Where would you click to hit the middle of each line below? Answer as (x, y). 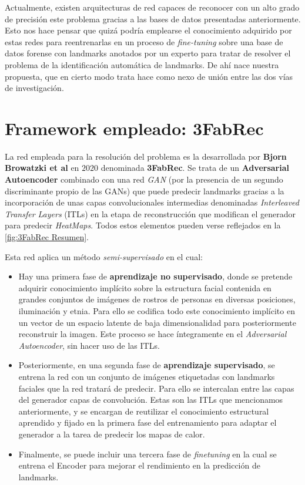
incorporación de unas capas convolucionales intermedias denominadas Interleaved (152, 202)
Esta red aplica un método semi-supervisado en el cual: (104, 256)
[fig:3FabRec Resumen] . (47, 237)
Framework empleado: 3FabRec (134, 128)
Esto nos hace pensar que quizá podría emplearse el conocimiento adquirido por (148, 30)
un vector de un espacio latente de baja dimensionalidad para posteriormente (157, 322)
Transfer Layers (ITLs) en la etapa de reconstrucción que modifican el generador (150, 213)
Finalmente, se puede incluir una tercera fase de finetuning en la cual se (148, 454)
